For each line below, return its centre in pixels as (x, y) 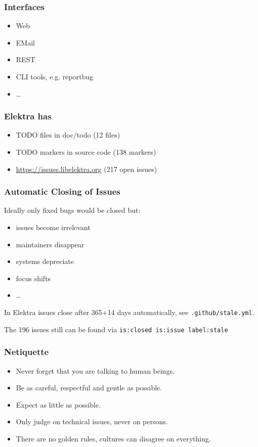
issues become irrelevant (53, 227)
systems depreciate (45, 261)
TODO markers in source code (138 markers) (86, 152)
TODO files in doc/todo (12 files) (68, 135)
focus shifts (33, 278)
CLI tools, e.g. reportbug (55, 76)
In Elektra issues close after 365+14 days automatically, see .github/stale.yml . (129, 312)
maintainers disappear (50, 244)
